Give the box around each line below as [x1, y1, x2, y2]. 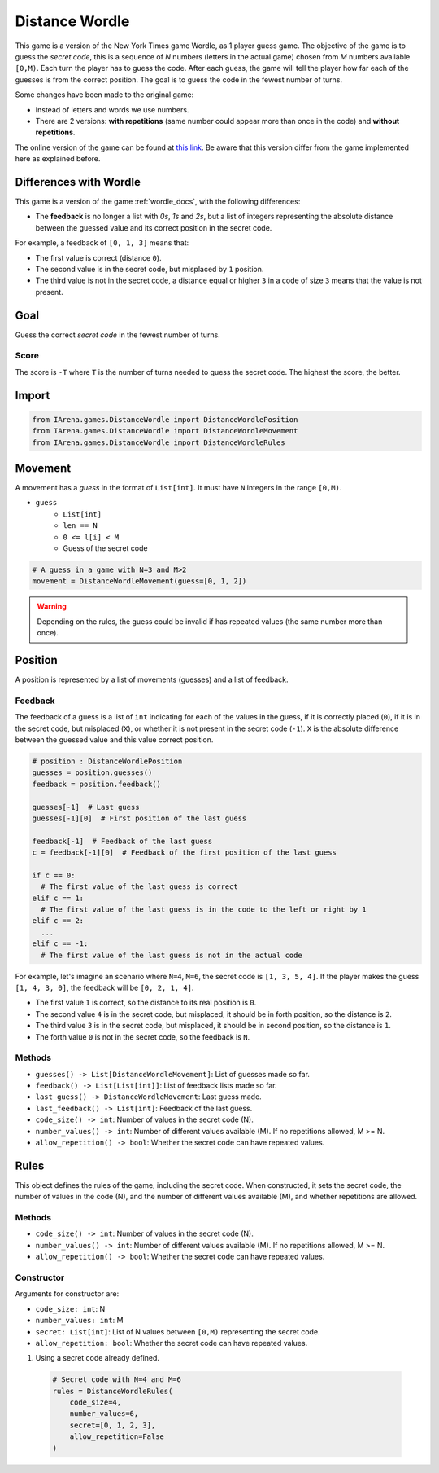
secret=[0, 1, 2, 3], [69, 1420, 156, 1430]
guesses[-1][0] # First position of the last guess [32, 813, 247, 823]
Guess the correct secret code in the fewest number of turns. [15, 330, 221, 340]
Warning [37, 601, 67, 611]
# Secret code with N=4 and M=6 [52, 1375, 182, 1384]
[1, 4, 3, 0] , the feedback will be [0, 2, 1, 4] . [15, 983, 194, 992]
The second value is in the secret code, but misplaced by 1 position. [35, 264, 264, 274]
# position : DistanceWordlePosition [32, 756, 183, 766]
